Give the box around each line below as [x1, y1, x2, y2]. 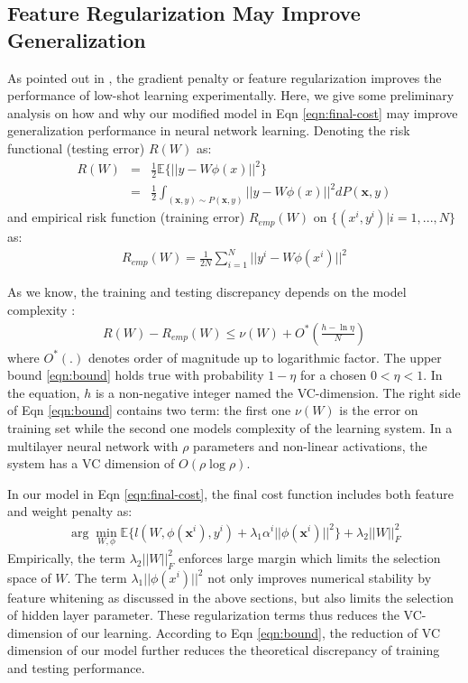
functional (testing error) [7, 138, 145, 157]
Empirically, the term [7, 548, 125, 567]
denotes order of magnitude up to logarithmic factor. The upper [87, 347, 442, 366]
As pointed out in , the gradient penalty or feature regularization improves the [7, 68, 442, 87]
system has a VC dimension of [7, 454, 175, 473]
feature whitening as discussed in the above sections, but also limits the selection [7, 587, 454, 606]
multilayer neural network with [7, 436, 179, 455]
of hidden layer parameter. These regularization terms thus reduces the [7, 605, 399, 624]
